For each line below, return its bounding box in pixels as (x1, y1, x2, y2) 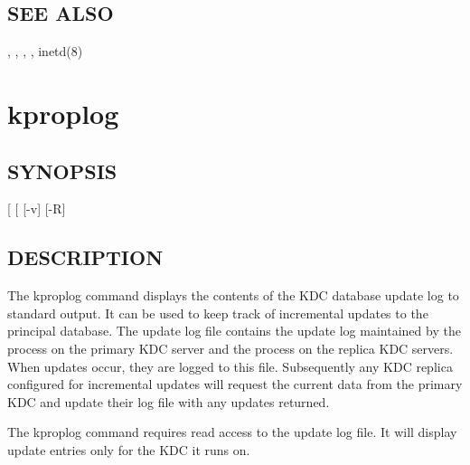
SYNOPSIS (7, 157, 117, 185)
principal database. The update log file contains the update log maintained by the (7, 321, 461, 340)
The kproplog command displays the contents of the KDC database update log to (7, 286, 459, 305)
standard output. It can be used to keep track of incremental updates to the (7, 303, 428, 322)
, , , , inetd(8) (7, 42, 83, 61)
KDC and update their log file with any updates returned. (7, 392, 330, 411)
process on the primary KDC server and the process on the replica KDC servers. (7, 338, 454, 357)
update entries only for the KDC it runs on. (7, 440, 250, 459)
